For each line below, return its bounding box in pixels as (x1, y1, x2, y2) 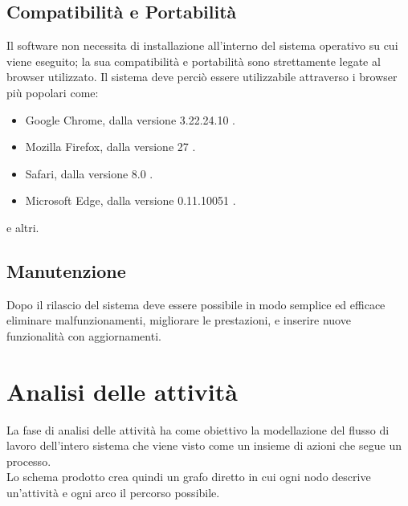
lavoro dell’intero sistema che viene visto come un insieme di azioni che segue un (6, 437, 402, 454)
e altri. (6, 218, 39, 235)
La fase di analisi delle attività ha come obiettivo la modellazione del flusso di (6, 421, 390, 438)
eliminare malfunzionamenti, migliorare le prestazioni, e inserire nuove (6, 312, 351, 328)
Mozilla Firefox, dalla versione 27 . (25, 138, 196, 155)
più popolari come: (6, 84, 99, 100)
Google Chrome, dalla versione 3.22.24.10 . (25, 111, 236, 128)
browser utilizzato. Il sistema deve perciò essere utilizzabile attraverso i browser (6, 68, 398, 85)
